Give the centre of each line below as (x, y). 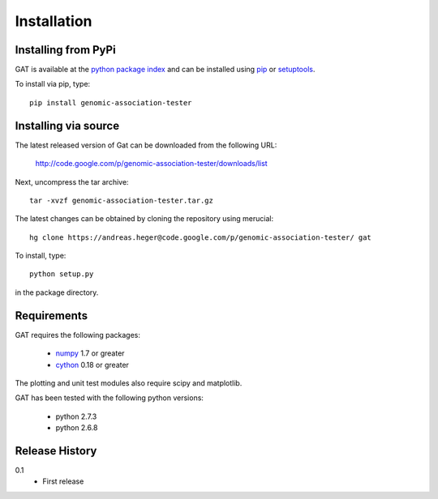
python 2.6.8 (77, 428)
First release (63, 481)
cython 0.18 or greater (92, 365)
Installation (54, 21)
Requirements (52, 316)
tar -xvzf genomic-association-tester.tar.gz (122, 200)
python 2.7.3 (76, 416)
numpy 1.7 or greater (90, 353)
